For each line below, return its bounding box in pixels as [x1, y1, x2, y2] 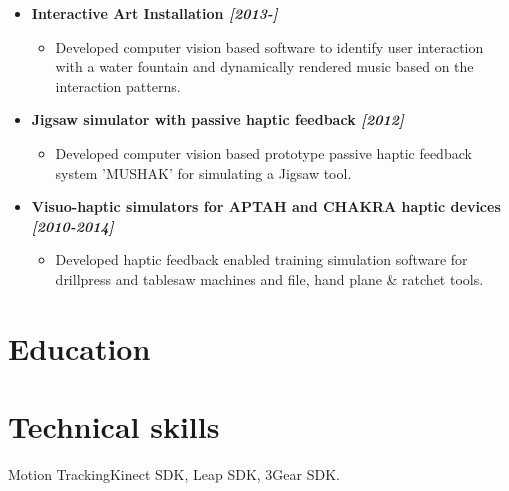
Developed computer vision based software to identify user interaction [55, 36, 484, 57]
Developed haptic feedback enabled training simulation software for [55, 249, 468, 270]
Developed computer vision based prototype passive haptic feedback [55, 142, 472, 163]
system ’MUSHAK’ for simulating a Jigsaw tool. [55, 162, 352, 183]
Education [8, 327, 151, 368]
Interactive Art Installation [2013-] [31, 3, 278, 23]
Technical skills [8, 406, 220, 447]
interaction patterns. [55, 75, 181, 96]
